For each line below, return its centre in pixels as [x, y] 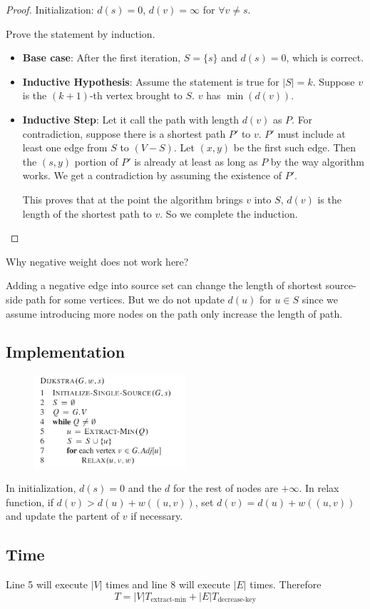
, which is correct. [325, 57]
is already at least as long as [196, 161]
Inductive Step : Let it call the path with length [131, 119]
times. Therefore [286, 584]
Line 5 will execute [47, 584]
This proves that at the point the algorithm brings [133, 199]
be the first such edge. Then [295, 147]
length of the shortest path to [87, 213]
